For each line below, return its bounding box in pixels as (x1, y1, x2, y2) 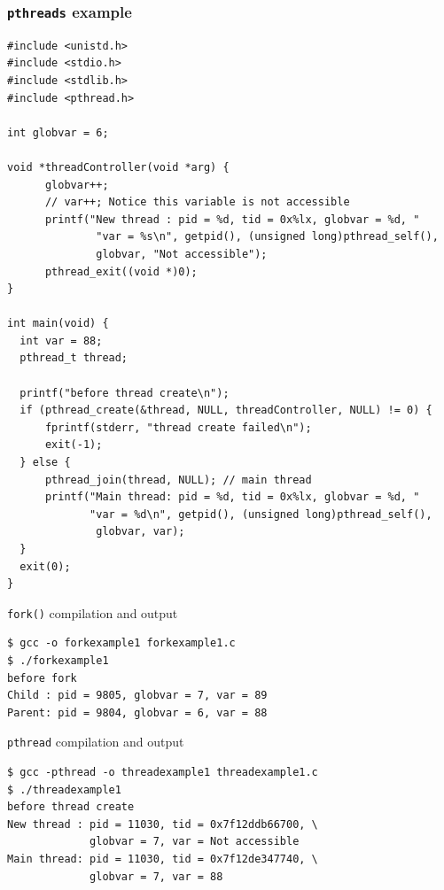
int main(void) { (7, 317, 109, 330)
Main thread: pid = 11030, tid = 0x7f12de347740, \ (7, 853, 318, 866)
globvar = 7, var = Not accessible (90, 835, 300, 848)
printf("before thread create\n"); (19, 386, 230, 399)
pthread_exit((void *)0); (44, 265, 198, 278)
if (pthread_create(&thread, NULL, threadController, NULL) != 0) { (19, 404, 432, 417)
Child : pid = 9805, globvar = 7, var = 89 (7, 689, 268, 702)
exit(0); (19, 560, 71, 573)
